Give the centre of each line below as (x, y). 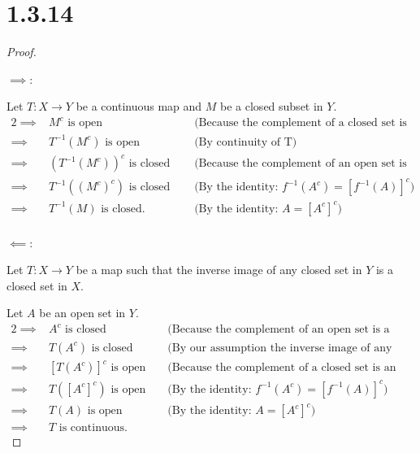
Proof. (22, 52)
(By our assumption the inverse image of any (280, 348)
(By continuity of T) (246, 142)
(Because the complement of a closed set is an (282, 368)
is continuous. (93, 428)
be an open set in (82, 313)
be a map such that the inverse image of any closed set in (219, 270)
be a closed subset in (272, 106)
